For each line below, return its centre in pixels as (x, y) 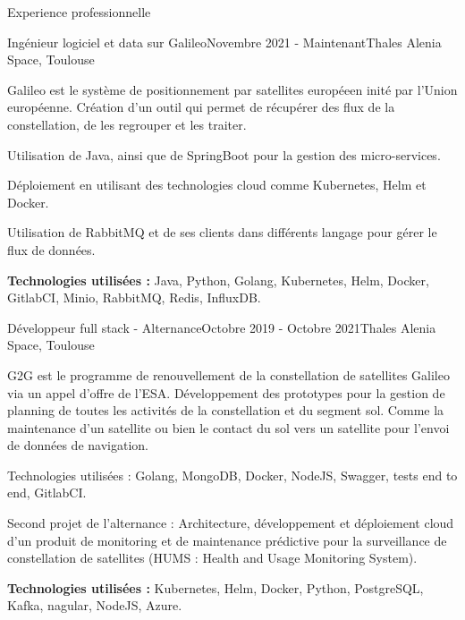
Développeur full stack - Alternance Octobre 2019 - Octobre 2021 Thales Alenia (222, 327)
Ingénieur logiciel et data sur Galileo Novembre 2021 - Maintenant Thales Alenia (224, 42)
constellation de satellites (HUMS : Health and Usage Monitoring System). (212, 558)
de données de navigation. (78, 445)
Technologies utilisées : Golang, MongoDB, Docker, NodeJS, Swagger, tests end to (232, 475)
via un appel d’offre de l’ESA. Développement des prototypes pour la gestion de (226, 392)
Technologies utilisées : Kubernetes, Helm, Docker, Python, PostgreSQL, (216, 587)
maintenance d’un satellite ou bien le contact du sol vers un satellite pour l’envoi (228, 427)
